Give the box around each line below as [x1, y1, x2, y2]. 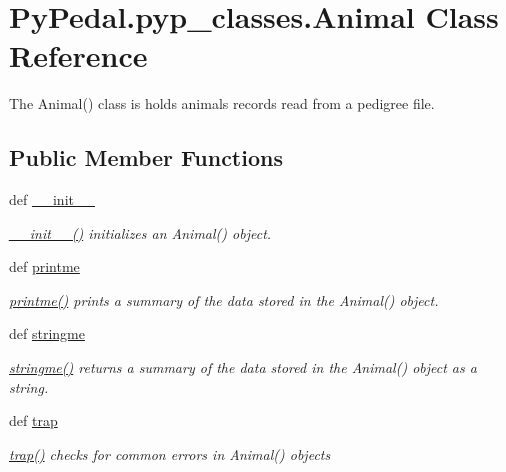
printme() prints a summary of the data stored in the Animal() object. [9, 289, 439, 310]
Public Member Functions [9, 142, 283, 173]
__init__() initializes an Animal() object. [9, 222, 272, 243]
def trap [9, 410, 58, 431]
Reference [9, 35, 148, 76]
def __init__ [9, 189, 95, 210]
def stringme [9, 323, 85, 344]
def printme [9, 256, 80, 277]
